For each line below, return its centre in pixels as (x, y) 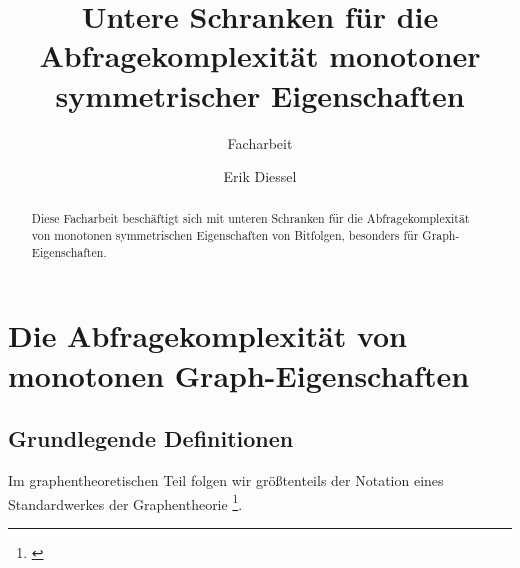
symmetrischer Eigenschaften (260, 94)
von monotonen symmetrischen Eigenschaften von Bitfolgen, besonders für (225, 235)
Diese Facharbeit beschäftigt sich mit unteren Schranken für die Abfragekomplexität (250, 218)
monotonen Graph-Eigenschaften (239, 374)
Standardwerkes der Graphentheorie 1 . (125, 502)
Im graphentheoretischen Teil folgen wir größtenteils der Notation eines (226, 480)
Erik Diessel (260, 176)
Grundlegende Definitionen (151, 438)
